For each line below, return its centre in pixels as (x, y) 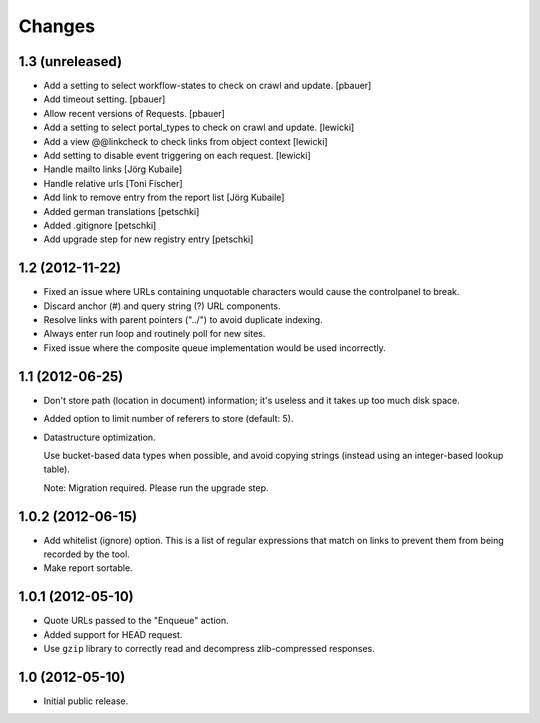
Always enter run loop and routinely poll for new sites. (154, 334)
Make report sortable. (88, 568)
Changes (56, 26)
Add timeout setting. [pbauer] (104, 99)
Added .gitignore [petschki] (100, 225)
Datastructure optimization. (99, 437)
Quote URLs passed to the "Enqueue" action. (136, 621)
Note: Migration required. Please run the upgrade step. (156, 487)
